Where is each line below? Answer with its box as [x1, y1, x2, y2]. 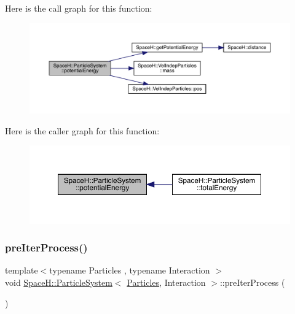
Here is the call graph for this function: [5, 2, 152, 14]
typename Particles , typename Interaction [49, 264, 210, 277]
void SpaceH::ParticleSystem [5, 275, 112, 288]
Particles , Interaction [127, 275, 206, 288]
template [5, 264, 38, 277]
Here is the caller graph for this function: [5, 124, 160, 137]
